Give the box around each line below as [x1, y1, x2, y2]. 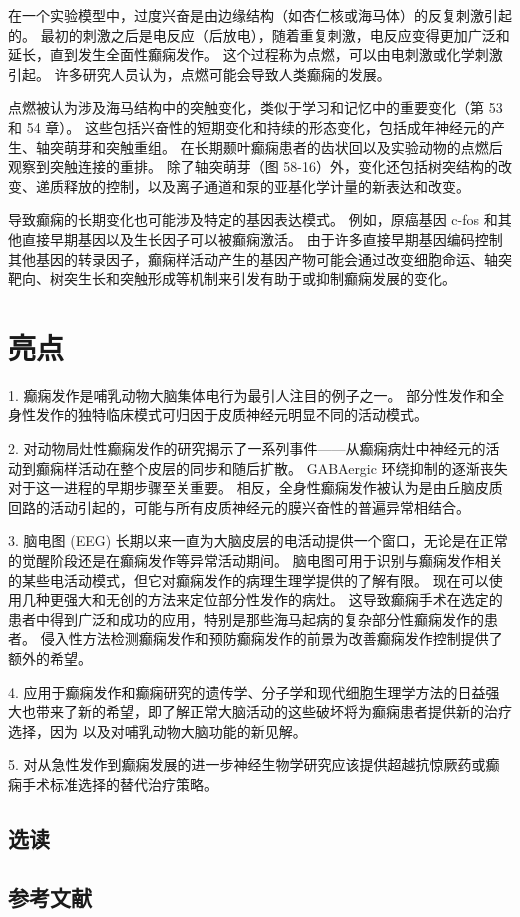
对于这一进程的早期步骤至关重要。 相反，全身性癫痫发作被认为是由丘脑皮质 [8, 477, 503, 498]
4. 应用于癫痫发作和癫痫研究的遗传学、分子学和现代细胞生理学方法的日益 [8, 681, 486, 702]
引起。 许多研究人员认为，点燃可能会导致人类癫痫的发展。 [8, 63, 391, 84]
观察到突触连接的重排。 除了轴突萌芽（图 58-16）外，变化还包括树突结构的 [8, 156, 498, 177]
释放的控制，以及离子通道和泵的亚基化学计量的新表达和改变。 [63, 175, 470, 196]
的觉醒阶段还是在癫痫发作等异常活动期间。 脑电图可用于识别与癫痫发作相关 [8, 550, 503, 570]
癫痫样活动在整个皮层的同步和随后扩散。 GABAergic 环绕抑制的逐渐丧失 [35, 457, 508, 478]
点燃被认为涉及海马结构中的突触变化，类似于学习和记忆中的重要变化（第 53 [8, 97, 503, 118]
